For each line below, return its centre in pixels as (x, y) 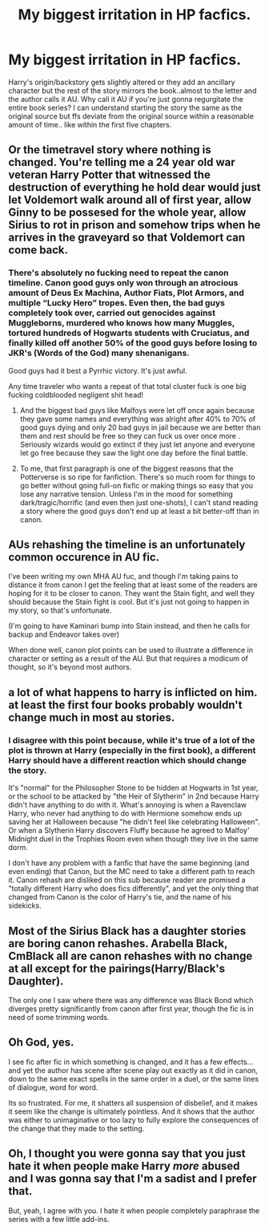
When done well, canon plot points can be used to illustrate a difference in (131, 650)
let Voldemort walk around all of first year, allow (130, 200)
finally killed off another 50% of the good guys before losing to (133, 343)
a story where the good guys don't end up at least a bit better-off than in (139, 511)
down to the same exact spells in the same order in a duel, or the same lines (133, 1078)
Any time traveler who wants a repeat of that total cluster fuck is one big (127, 386)
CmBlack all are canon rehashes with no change (130, 956)
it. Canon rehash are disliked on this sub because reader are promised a (127, 880)
